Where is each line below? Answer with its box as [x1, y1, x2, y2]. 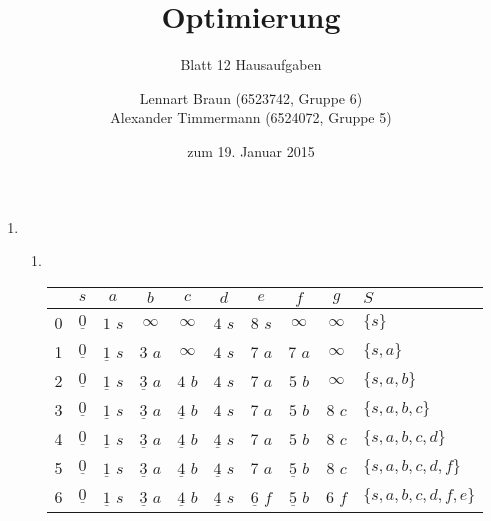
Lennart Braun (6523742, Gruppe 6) [139, 87, 363, 108]
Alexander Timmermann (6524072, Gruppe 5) [110, 107, 392, 128]
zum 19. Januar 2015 [187, 140, 315, 161]
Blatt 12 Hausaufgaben [180, 54, 322, 75]
